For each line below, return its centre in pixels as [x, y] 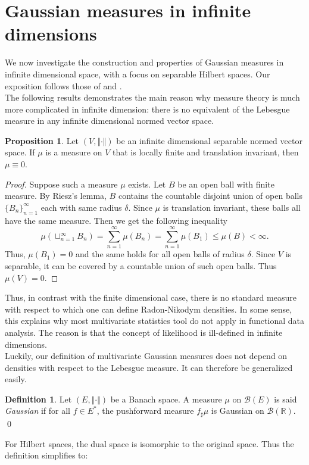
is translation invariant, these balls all [232, 207]
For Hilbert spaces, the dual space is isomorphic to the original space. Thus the [149, 443]
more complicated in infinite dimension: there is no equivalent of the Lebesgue [147, 109]
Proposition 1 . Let [42, 140]
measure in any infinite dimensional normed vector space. [110, 121]
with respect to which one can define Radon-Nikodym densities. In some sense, [149, 309]
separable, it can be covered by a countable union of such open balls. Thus [141, 265]
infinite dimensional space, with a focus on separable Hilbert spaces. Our [138, 74]
